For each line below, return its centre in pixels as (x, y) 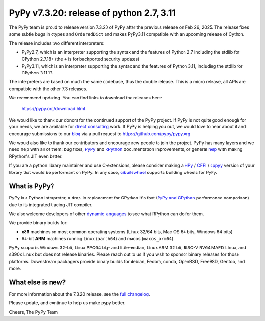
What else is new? (38, 282)
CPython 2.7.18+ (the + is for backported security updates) (80, 59)
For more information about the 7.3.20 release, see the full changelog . (79, 294)
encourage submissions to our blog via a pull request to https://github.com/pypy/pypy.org (100, 134)
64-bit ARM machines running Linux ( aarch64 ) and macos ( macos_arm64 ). (98, 239)
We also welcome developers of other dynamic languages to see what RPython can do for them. (106, 214)
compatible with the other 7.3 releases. (48, 89)
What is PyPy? (32, 186)
